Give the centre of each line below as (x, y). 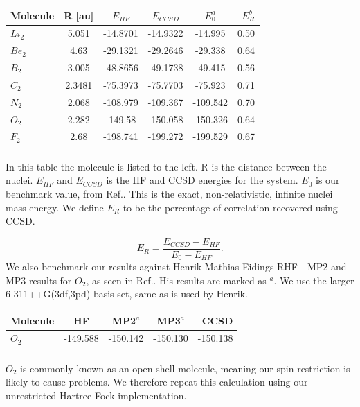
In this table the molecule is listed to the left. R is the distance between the (166, 166)
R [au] (79, 15)
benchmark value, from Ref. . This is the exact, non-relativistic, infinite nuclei (169, 193)
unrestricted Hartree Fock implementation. (96, 395)
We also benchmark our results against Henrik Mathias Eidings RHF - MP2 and (176, 267)
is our (328, 180)
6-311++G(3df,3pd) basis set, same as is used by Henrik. (127, 294)
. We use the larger (314, 280)
